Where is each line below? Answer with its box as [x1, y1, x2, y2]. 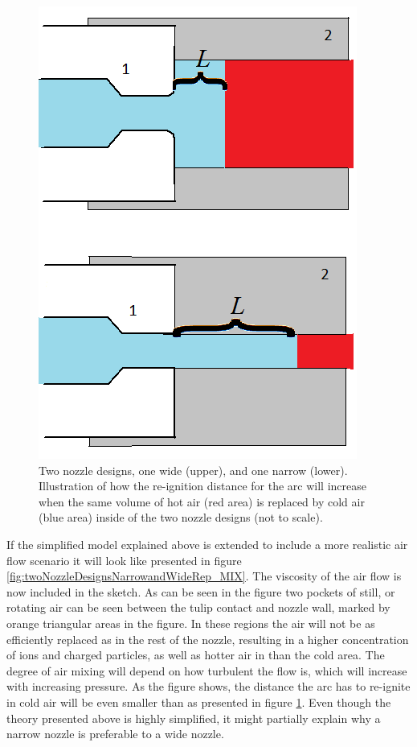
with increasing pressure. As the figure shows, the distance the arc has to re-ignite [6, 678, 411, 695]
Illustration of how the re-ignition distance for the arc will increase [39, 477, 366, 494]
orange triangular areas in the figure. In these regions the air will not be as [6, 614, 375, 631]
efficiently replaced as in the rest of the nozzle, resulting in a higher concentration [6, 630, 409, 647]
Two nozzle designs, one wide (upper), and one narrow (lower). [39, 461, 348, 478]
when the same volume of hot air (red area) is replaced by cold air [39, 493, 365, 510]
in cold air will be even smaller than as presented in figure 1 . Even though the [6, 693, 391, 710]
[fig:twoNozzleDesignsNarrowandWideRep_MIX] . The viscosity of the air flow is [6, 567, 402, 584]
